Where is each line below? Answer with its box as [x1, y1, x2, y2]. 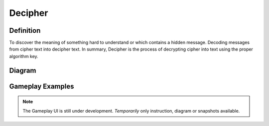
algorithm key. [9, 53, 38, 59]
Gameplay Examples [9, 82, 74, 90]
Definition [9, 26, 41, 35]
